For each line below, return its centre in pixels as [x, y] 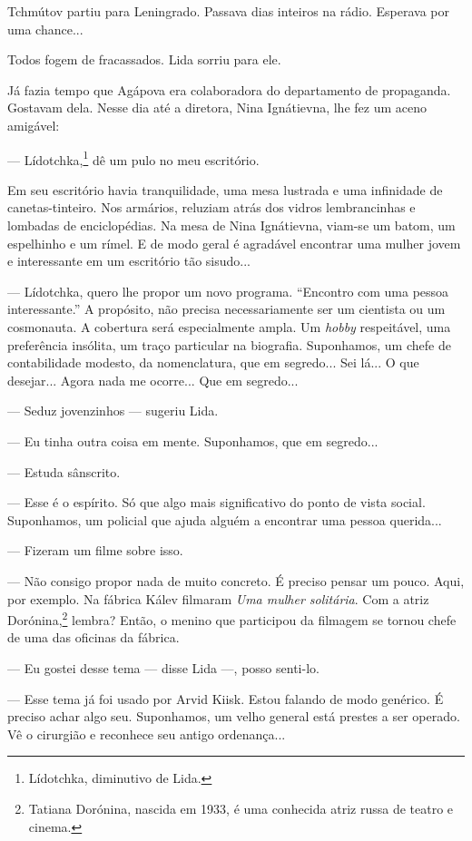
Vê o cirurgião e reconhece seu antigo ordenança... [147, 733]
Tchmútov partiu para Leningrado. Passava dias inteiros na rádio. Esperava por [229, 11]
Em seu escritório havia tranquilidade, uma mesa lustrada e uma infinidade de [225, 189]
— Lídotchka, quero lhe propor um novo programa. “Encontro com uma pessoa [228, 291]
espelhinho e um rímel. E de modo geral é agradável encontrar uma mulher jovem [234, 243]
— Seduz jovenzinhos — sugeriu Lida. [113, 411]
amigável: [34, 125]
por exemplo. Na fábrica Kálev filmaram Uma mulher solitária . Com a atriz [218, 598]
